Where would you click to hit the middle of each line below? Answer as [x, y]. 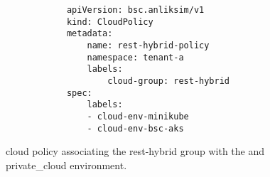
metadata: [90, 34]
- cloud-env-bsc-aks [135, 128]
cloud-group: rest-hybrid [168, 81]
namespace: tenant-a [135, 57]
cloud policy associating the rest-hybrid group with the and [135, 151]
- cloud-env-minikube [138, 116]
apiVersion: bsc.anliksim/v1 [135, 10]
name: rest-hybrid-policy [148, 45]
